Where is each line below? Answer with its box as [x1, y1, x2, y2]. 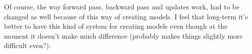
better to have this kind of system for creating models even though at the [4, 21, 228, 31]
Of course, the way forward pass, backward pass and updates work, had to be [4, 1, 240, 11]
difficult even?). [4, 40, 51, 51]
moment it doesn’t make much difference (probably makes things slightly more [4, 30, 243, 41]
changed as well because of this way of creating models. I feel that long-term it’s [4, 11, 248, 21]
